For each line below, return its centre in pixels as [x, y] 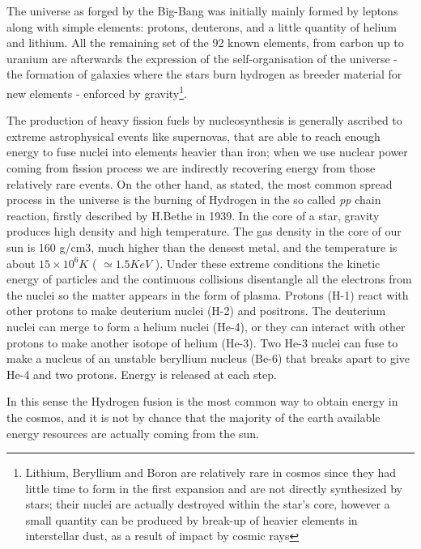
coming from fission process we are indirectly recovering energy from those [191, 168]
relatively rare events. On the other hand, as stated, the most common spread [200, 183]
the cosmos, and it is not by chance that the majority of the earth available [193, 417]
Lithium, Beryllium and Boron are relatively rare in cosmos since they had [211, 472]
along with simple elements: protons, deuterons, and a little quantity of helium [202, 26]
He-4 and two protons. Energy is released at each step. [142, 374]
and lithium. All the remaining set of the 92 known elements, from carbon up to [205, 43]
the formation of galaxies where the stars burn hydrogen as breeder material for [204, 74]
